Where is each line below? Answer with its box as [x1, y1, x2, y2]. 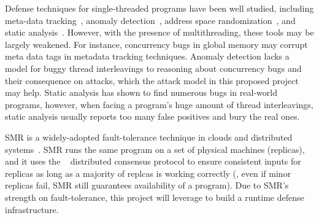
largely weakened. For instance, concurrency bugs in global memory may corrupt [5, 37, 308, 50]
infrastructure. [5, 203, 59, 216]
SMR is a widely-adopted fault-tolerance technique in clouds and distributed [5, 130, 293, 143]
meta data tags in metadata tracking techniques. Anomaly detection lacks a [5, 50, 290, 63]
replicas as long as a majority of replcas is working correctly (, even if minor [5, 166, 291, 179]
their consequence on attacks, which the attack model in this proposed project [5, 74, 299, 87]
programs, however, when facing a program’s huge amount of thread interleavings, [5, 98, 313, 111]
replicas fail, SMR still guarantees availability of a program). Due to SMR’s [5, 179, 289, 192]
